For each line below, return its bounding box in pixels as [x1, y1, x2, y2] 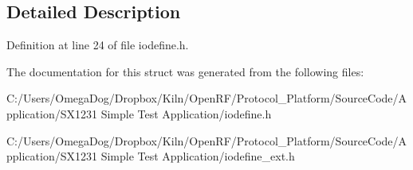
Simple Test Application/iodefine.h [100, 105, 272, 122]
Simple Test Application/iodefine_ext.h [100, 148, 295, 164]
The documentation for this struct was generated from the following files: [6, 63, 364, 79]
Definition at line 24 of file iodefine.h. [6, 37, 189, 53]
